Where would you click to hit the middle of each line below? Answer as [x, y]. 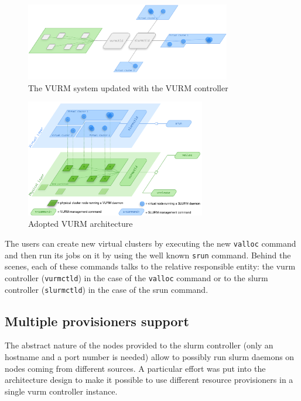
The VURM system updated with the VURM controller [128, 87]
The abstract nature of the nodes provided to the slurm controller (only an [139, 345]
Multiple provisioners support [97, 321]
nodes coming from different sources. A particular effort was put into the [135, 368]
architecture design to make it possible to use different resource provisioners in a [149, 380]
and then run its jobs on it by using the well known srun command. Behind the [148, 255]
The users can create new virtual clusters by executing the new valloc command [150, 243]
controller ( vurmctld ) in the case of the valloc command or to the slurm [136, 277]
